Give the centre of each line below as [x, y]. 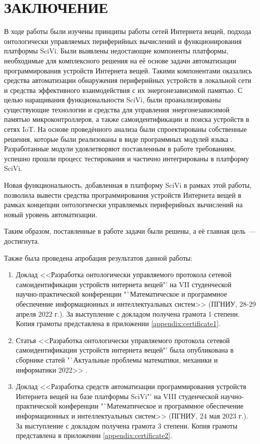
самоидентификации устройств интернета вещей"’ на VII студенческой [124, 284]
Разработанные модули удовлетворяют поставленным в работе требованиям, [120, 149]
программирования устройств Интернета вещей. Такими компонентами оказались [128, 70]
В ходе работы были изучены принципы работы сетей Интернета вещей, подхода [128, 31]
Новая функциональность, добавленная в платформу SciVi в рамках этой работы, [128, 185]
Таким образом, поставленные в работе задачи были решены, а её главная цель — [130, 231]
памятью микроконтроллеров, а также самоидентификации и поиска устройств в [127, 119]
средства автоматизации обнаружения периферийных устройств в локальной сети [128, 80]
